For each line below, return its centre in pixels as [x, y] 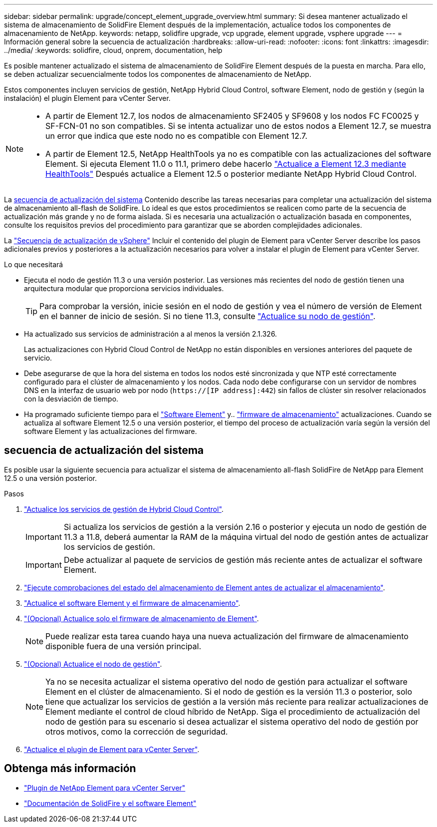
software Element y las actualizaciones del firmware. [110, 431]
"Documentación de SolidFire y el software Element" [110, 803]
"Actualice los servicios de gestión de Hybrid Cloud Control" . [124, 509]
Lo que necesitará [34, 264]
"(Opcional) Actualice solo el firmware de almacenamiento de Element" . [141, 618]
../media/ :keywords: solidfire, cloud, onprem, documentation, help [113, 50]
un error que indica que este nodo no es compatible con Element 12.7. [176, 136]
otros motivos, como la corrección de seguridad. [137, 731]
